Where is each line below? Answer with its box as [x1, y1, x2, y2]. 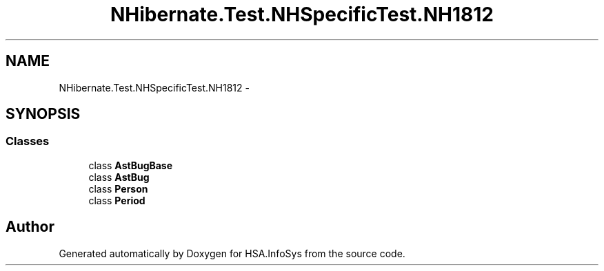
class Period [88, 194, 145, 206]
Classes [6, 134, 50, 149]
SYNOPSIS [6, 105, 81, 123]
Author [6, 218, 54, 236]
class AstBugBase [88, 159, 173, 171]
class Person [88, 182, 148, 195]
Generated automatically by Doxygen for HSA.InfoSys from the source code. [59, 247, 405, 259]
